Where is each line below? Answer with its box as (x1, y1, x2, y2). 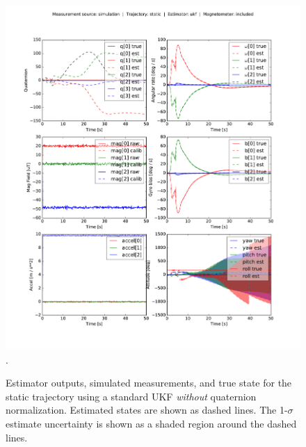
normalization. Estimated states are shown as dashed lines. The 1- (6, 403, 288, 417)
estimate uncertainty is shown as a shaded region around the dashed (6, 416, 297, 431)
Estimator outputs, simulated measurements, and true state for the (6, 375, 292, 390)
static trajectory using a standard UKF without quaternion (6, 389, 257, 403)
